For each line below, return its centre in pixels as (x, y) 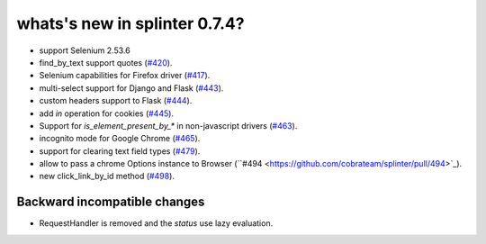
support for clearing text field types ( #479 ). (120, 151)
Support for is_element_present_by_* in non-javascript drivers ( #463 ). (168, 125)
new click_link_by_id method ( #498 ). (107, 176)
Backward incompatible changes (111, 202)
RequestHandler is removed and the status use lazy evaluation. (156, 223)
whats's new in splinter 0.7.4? (130, 23)
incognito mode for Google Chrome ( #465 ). (120, 139)
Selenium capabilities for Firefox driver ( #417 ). (125, 76)
